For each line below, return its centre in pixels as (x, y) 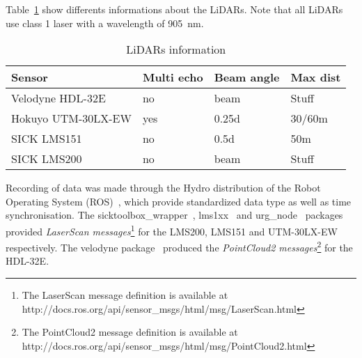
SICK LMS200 (47, 159)
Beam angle (247, 77)
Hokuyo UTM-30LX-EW (71, 118)
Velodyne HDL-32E (58, 98)
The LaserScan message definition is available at (125, 295)
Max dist (316, 77)
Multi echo (173, 77)
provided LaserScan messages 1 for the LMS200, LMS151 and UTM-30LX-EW (172, 230)
